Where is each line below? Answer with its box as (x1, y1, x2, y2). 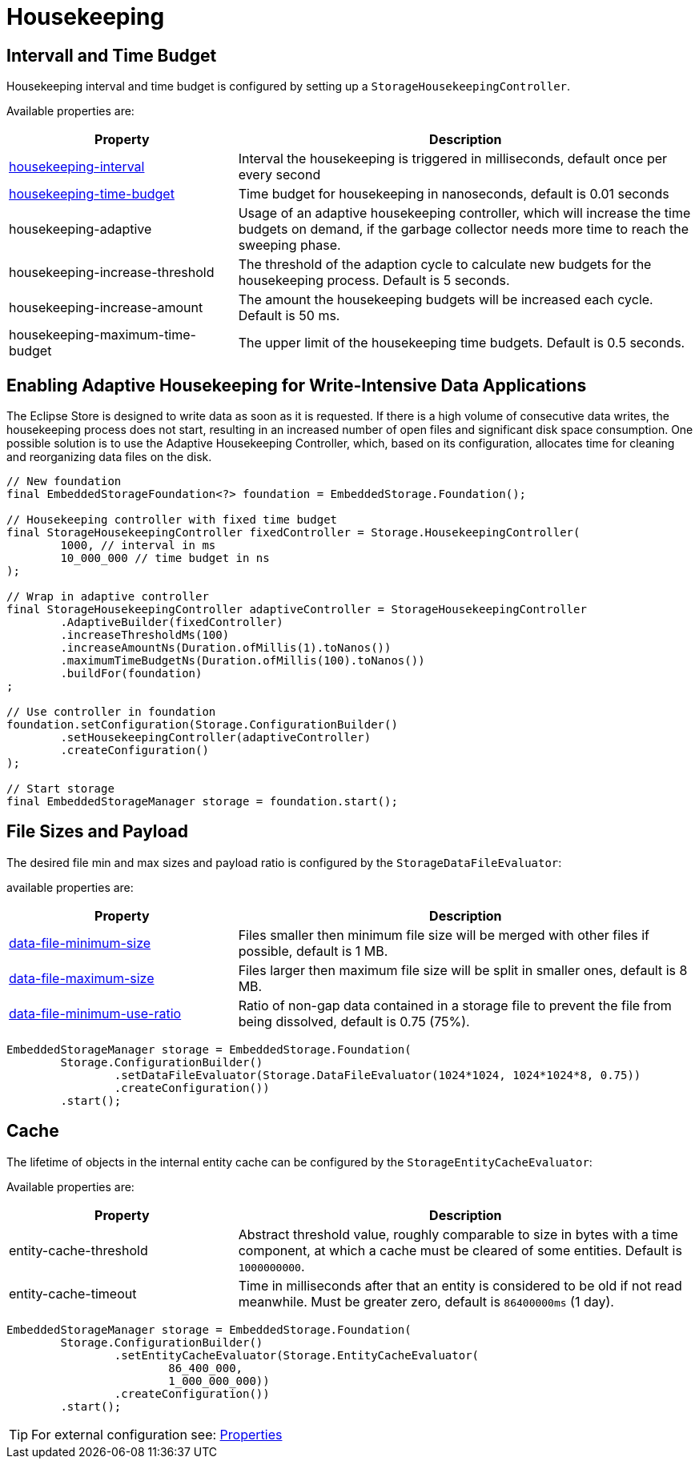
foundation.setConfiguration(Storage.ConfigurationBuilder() (6, 718, 398, 732)
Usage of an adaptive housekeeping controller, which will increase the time (238, 205, 691, 222)
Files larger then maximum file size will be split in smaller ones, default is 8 (238, 961, 688, 978)
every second (238, 167, 321, 183)
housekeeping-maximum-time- (9, 327, 196, 343)
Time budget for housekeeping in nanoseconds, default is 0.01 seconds (238, 186, 669, 203)
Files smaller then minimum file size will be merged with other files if (238, 926, 650, 943)
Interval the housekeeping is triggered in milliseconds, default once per (238, 151, 668, 167)
